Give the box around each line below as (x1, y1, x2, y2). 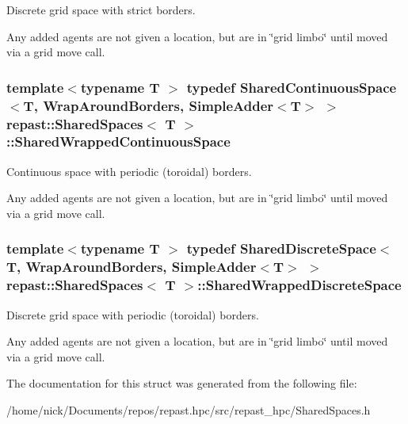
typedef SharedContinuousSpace (186, 77, 397, 97)
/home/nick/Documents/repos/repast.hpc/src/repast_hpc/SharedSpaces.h (6, 401, 371, 418)
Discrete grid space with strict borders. (6, 2, 196, 17)
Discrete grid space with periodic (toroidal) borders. (6, 306, 259, 323)
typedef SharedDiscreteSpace (186, 239, 376, 258)
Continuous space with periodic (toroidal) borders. (6, 162, 252, 179)
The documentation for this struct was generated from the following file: (6, 375, 357, 392)
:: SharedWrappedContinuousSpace (6, 132, 231, 151)
